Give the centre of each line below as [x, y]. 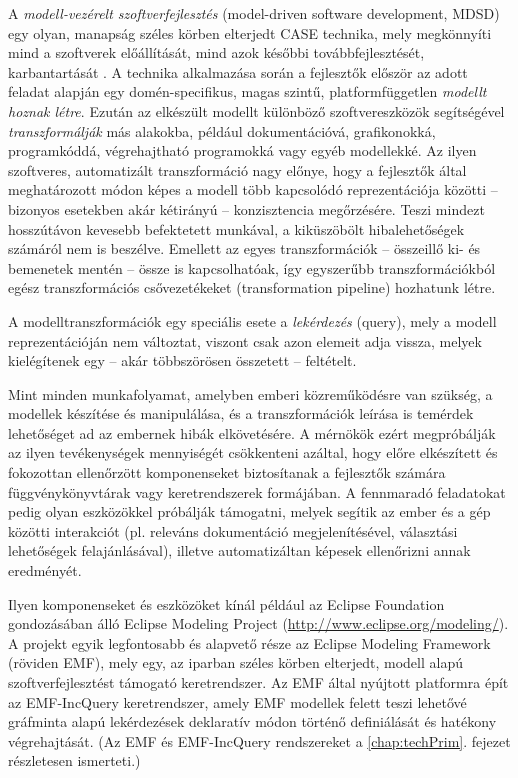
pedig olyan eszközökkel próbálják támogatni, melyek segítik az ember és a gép [249, 511]
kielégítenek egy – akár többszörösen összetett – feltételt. [182, 360]
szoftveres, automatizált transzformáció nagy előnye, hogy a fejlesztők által [237, 169]
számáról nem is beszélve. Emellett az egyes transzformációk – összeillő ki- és [244, 248]
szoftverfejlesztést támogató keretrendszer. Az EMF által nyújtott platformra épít [258, 682]
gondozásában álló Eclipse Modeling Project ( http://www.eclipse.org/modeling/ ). [258, 623]
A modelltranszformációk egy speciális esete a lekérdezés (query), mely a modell [252, 320]
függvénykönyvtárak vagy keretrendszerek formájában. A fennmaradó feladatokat [257, 491]
